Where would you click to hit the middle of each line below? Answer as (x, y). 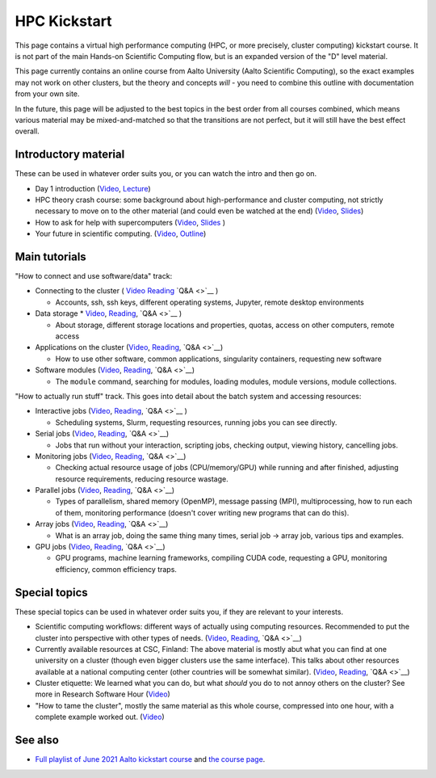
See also (37, 740)
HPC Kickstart (63, 21)
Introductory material (70, 155)
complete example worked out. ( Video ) (100, 717)
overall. (27, 131)
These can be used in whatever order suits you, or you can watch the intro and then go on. (166, 174)
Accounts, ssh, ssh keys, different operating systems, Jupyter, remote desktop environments (210, 302)
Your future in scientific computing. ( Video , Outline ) (121, 233)
